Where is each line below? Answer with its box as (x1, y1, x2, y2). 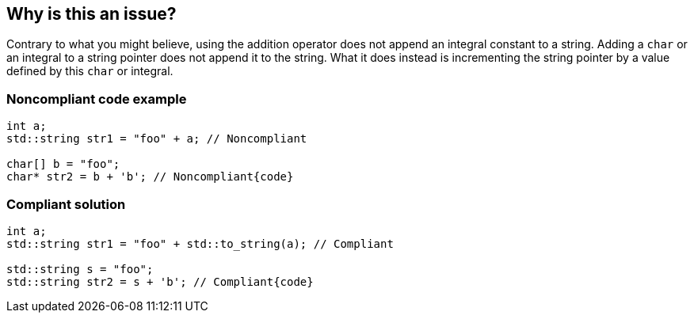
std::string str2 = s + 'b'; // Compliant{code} (6, 275, 314, 288)
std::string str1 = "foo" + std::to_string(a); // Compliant (6, 237, 394, 250)
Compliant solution (6, 196, 126, 212)
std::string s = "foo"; (6, 262, 154, 275)
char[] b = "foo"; (6, 158, 120, 171)
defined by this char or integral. (6, 64, 173, 78)
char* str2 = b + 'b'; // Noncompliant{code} (6, 170, 294, 184)
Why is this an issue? (6, 4, 177, 24)
